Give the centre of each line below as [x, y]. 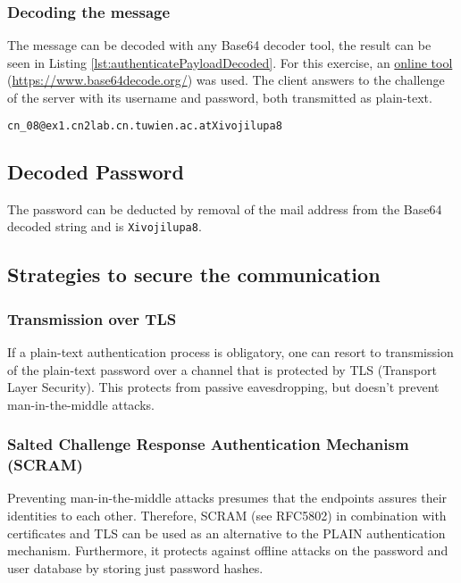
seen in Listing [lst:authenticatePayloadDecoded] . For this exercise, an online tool [230, 62]
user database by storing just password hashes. [135, 567]
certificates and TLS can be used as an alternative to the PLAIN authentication [226, 533]
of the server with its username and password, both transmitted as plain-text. [220, 97]
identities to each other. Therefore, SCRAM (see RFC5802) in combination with [227, 516]
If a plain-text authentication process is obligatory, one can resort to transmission [230, 351]
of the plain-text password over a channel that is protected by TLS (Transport [222, 369]
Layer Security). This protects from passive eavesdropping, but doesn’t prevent [223, 387]
